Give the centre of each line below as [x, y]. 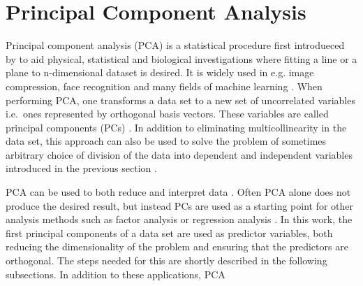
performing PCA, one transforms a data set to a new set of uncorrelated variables [180, 100]
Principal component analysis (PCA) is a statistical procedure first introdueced [175, 45]
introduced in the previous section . [81, 168]
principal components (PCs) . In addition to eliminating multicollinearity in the [176, 127]
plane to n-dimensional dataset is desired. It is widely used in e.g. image [160, 72]
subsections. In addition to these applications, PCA [116, 274]
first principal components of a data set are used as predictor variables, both [169, 233]
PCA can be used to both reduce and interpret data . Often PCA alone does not [178, 192]
